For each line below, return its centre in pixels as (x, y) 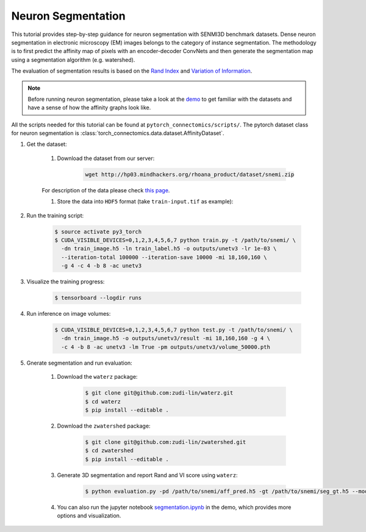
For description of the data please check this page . (106, 190)
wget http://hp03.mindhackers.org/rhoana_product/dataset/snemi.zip (190, 174)
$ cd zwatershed (109, 451)
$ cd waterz (103, 401)
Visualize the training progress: (66, 282)
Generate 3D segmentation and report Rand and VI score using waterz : (147, 475)
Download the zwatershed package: (104, 426)
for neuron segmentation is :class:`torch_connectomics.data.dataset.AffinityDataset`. (118, 133)
